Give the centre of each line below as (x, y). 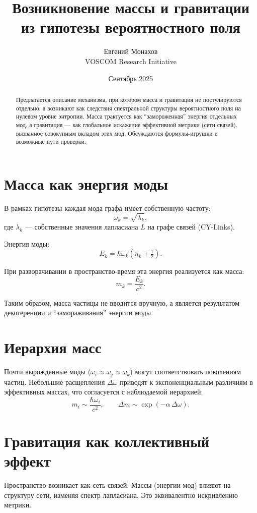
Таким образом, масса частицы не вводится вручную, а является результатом (122, 302)
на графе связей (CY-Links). (191, 226)
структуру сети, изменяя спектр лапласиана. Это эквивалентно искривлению (121, 495)
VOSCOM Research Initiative (131, 61)
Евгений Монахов (131, 51)
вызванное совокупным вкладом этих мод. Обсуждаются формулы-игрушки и (117, 133)
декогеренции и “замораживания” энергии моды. (79, 312)
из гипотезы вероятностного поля (131, 27)
